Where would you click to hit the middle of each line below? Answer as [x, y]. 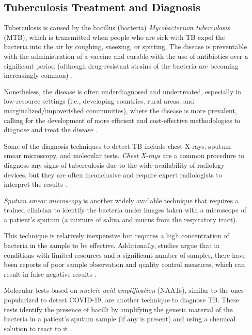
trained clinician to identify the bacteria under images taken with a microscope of [125, 210]
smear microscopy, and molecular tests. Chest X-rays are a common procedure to [124, 155]
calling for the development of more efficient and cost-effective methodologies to [122, 120]
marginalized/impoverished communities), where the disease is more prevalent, [120, 110]
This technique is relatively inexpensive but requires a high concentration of [117, 236]
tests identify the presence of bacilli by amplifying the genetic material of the [118, 309]
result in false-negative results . [50, 273]
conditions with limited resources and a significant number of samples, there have [125, 255]
